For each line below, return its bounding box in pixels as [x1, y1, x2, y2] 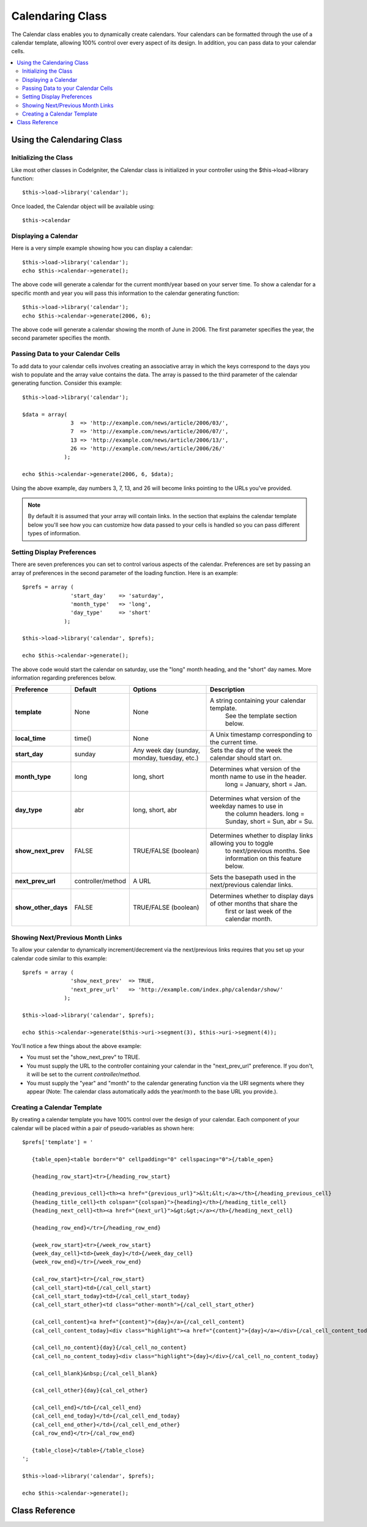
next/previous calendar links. [210, 881, 294, 890]
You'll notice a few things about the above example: [11, 1042, 142, 1050]
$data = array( [22, 411, 68, 418]
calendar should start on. [210, 754, 282, 762]
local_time [15, 734, 46, 743]
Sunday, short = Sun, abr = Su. [225, 817, 314, 826]
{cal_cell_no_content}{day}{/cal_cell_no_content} [31, 1344, 187, 1351]
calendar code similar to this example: [11, 954, 107, 962]
